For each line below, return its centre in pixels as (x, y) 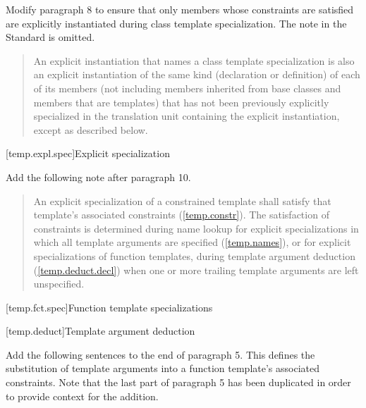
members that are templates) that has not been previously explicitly (181, 102)
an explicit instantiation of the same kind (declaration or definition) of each (197, 74)
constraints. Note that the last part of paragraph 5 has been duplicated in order (178, 382)
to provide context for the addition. (82, 396)
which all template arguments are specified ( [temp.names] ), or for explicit (192, 242)
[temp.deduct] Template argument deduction (100, 331)
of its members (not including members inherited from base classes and (187, 88)
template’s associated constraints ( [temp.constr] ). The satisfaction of (181, 215)
